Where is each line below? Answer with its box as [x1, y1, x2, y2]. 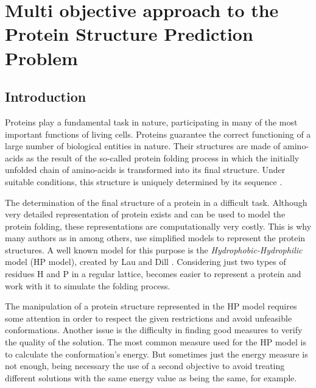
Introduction [5, 87, 86, 106]
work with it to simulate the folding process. [5, 279, 170, 292]
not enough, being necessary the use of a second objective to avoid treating [5, 359, 285, 372]
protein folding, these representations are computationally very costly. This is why [5, 219, 312, 232]
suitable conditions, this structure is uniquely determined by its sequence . [5, 175, 283, 188]
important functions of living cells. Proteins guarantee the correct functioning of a [5, 127, 311, 140]
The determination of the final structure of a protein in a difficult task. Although [5, 196, 307, 208]
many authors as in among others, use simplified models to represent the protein [5, 231, 306, 244]
